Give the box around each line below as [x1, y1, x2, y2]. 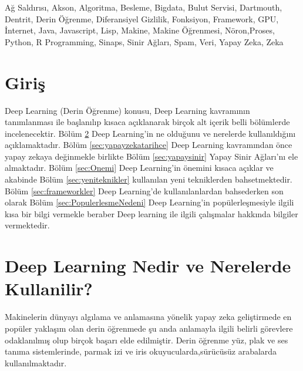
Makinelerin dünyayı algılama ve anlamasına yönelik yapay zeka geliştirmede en [5, 311, 292, 323]
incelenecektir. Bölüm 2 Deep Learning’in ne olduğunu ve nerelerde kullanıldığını [5, 127, 296, 139]
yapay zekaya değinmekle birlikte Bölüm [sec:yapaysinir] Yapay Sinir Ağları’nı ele [5, 150, 298, 162]
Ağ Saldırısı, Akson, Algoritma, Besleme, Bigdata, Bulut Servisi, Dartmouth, [5, 1, 282, 13]
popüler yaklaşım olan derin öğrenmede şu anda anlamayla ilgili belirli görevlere [5, 322, 293, 334]
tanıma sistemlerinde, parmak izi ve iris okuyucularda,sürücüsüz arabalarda [5, 345, 277, 357]
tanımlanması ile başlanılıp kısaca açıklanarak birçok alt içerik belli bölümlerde [5, 116, 290, 128]
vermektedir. [5, 219, 50, 231]
